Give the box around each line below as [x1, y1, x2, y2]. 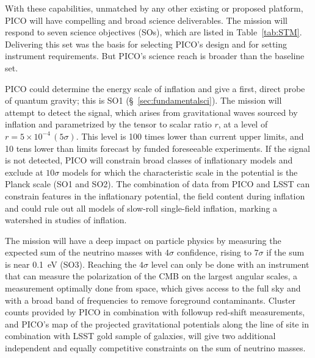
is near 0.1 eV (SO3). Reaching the [5, 257, 137, 270]
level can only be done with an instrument [151, 257, 310, 270]
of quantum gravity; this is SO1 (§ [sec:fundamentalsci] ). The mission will [5, 94, 282, 107]
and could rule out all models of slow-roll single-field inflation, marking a [5, 201, 278, 214]
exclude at [5, 165, 43, 178]
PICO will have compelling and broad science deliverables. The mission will [5, 13, 288, 26]
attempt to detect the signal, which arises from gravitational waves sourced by [5, 106, 298, 118]
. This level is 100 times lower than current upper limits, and [76, 129, 304, 142]
